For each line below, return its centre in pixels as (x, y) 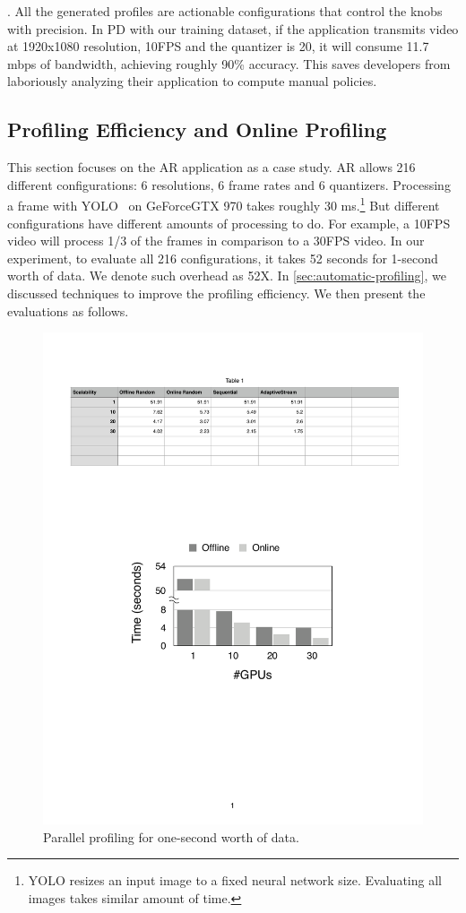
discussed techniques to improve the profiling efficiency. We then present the (216, 293)
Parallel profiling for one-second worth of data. (171, 836)
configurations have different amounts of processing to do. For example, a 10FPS (229, 223)
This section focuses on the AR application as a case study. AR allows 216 (211, 167)
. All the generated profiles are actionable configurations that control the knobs (225, 11)
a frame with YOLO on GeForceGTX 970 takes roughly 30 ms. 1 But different (224, 204)
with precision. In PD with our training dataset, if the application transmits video (233, 28)
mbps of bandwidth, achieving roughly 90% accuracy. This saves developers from (229, 63)
